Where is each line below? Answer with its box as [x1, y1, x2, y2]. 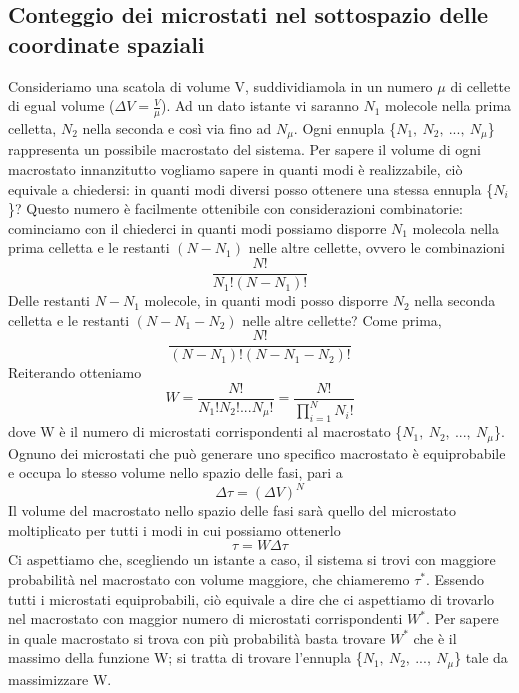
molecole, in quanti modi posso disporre [144, 290, 388, 311]
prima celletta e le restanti [8, 237, 170, 258]
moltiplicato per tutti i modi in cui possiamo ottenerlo [8, 519, 341, 540]
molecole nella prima [385, 95, 512, 116]
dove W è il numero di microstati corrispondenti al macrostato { [8, 421, 403, 442]
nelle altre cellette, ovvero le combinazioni [248, 237, 505, 258]
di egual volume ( [8, 95, 115, 116]
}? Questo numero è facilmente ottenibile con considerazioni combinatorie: [8, 198, 463, 219]
